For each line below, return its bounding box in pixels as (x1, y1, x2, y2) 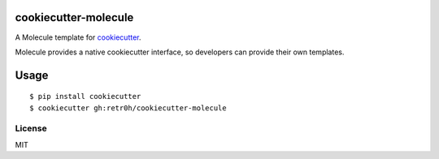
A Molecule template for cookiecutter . (15, 32, 141, 42)
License (15, 122, 48, 134)
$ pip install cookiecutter (29, 92, 141, 101)
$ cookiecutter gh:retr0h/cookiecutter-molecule (29, 103, 227, 113)
